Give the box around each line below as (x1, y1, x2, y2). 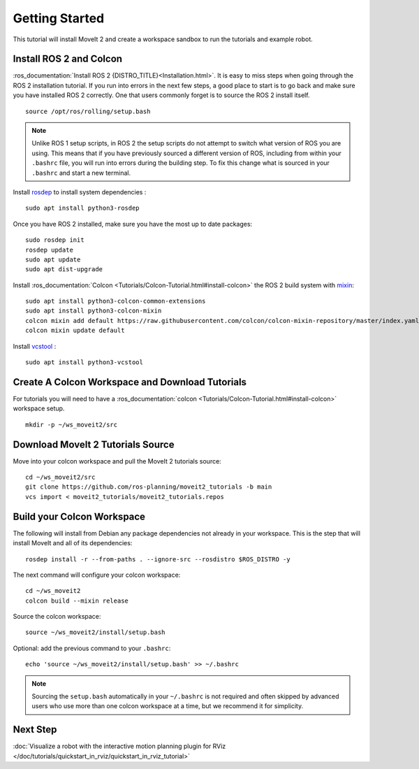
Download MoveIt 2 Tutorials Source (13, 438, 175, 450)
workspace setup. (13, 404, 65, 412)
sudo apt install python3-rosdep (25, 204, 140, 213)
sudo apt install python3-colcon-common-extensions (25, 297, 206, 306)
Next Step (13, 724, 57, 735)
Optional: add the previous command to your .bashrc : (13, 644, 171, 652)
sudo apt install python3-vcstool (25, 359, 143, 366)
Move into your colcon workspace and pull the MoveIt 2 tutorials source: (13, 457, 221, 465)
